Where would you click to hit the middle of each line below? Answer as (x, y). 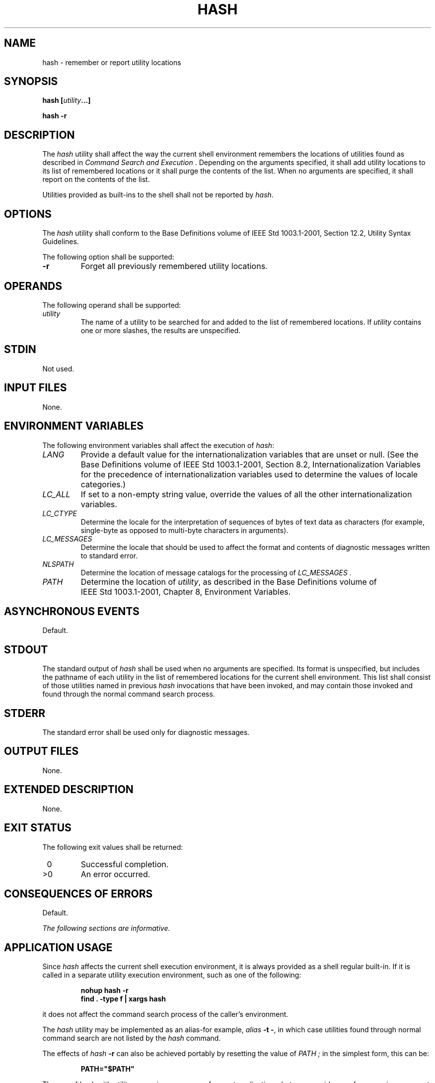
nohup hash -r (105, 991)
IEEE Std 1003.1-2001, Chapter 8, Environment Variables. (186, 591)
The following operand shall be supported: (112, 305)
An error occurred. (115, 874)
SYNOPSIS (31, 82)
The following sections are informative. (106, 928)
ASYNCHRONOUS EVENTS (72, 611)
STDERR (25, 713)
